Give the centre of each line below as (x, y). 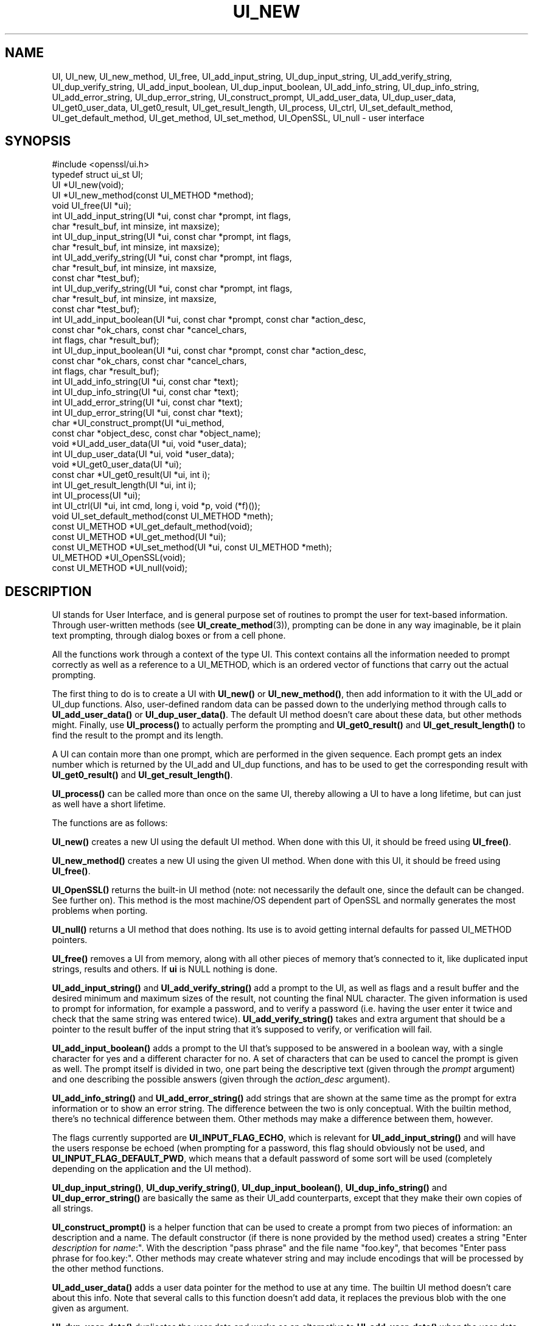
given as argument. (90, 1308)
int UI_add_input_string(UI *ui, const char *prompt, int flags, (171, 216)
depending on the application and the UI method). (152, 1169)
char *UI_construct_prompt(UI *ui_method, (138, 423)
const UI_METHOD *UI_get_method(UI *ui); (139, 537)
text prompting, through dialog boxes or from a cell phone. (169, 636)
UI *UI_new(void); (88, 185)
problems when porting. (100, 911)
